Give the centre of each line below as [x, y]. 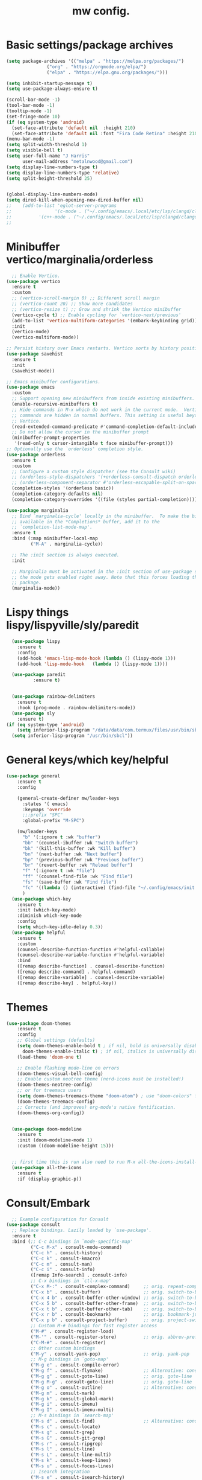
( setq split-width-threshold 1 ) [47, 145]
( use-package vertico [33, 281]
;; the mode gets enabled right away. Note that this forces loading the [106, 577]
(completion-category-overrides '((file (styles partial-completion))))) [106, 499]
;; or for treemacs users [50, 1091]
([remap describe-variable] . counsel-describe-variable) [91, 977]
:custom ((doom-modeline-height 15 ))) [66, 1146]
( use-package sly [33, 713]
